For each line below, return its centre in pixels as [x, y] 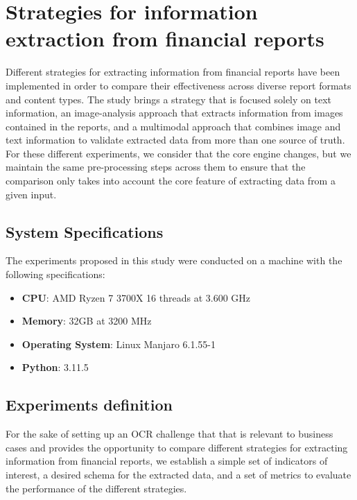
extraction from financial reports [165, 38]
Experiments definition [89, 405]
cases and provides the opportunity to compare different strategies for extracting [177, 447]
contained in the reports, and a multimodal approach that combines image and [173, 126]
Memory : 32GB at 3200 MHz [87, 321]
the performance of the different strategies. [96, 488]
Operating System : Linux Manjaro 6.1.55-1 [119, 344]
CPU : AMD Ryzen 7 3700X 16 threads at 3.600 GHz [136, 297]
